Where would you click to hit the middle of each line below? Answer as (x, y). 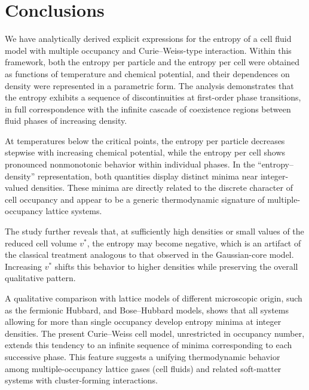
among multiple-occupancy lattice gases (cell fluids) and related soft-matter (143, 368)
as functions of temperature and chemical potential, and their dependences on (147, 73)
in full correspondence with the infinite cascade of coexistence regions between (148, 109)
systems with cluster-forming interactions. (81, 380)
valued (17, 188)
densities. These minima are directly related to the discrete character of (162, 188)
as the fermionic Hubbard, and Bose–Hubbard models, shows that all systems (147, 310)
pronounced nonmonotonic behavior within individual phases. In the (130, 164)
